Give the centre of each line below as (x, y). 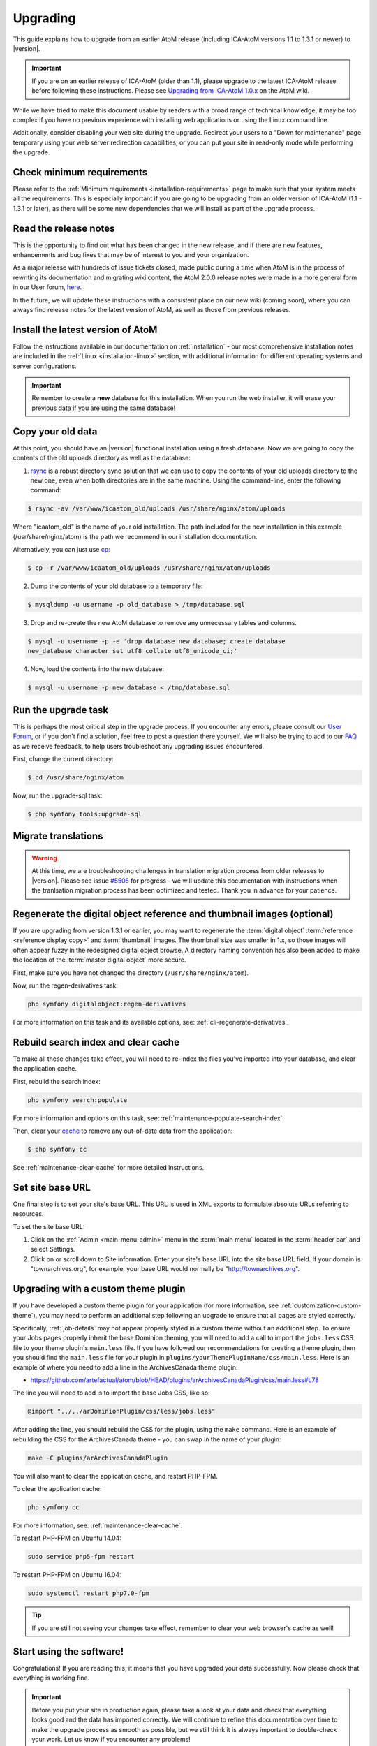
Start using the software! (68, 1651)
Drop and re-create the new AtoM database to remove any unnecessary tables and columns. (163, 623)
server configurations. (45, 366)
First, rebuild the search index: (57, 1081)
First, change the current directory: (64, 759)
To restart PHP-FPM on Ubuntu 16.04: (67, 1575)
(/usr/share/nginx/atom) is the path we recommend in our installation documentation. (135, 536)
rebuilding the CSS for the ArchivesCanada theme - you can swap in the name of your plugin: (147, 1439)
